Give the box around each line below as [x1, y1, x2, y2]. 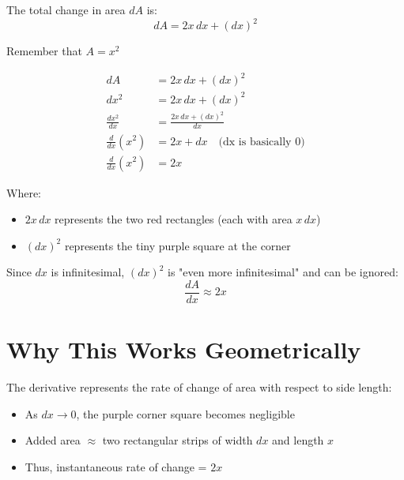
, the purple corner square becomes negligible [76, 405, 295, 422]
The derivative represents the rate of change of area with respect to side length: [6, 379, 392, 396]
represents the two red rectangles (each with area [55, 211, 293, 227]
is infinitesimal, [51, 264, 125, 280]
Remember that [6, 43, 82, 59]
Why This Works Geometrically [6, 333, 361, 366]
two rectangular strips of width [102, 432, 253, 448]
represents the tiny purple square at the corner [64, 237, 291, 253]
